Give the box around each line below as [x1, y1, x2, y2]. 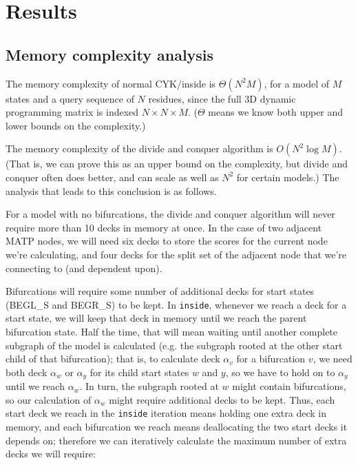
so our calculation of [6, 392, 92, 406]
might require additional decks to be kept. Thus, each [109, 392, 335, 406]
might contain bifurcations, [232, 379, 346, 393]
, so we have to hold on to [225, 364, 335, 379]
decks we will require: [6, 446, 96, 461]
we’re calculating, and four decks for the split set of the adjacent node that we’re [6, 247, 347, 261]
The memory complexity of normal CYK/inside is [6, 76, 216, 90]
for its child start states [89, 364, 189, 379]
